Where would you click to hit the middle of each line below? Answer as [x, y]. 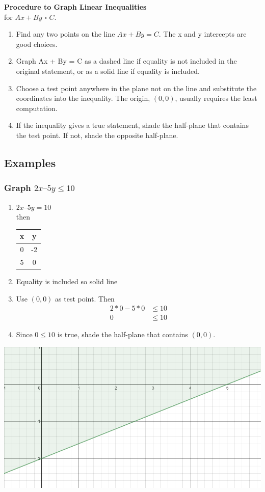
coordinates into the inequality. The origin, [83, 98]
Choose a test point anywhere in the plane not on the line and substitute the [136, 88]
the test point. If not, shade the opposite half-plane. [97, 135]
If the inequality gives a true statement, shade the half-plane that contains [132, 125]
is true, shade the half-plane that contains [123, 334]
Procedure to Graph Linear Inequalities [75, 7]
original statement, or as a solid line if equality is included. [108, 71]
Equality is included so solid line [67, 281]
